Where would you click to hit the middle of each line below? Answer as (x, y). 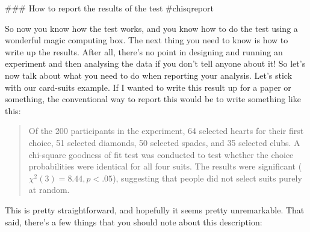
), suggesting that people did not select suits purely (207, 178)
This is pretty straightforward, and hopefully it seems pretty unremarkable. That (155, 209)
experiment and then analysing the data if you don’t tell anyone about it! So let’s (155, 63)
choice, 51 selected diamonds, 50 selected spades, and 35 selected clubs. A (164, 142)
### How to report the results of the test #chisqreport (109, 8)
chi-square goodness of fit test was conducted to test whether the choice (161, 154)
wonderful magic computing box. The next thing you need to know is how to (147, 40)
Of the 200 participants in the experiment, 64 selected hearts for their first (166, 131)
